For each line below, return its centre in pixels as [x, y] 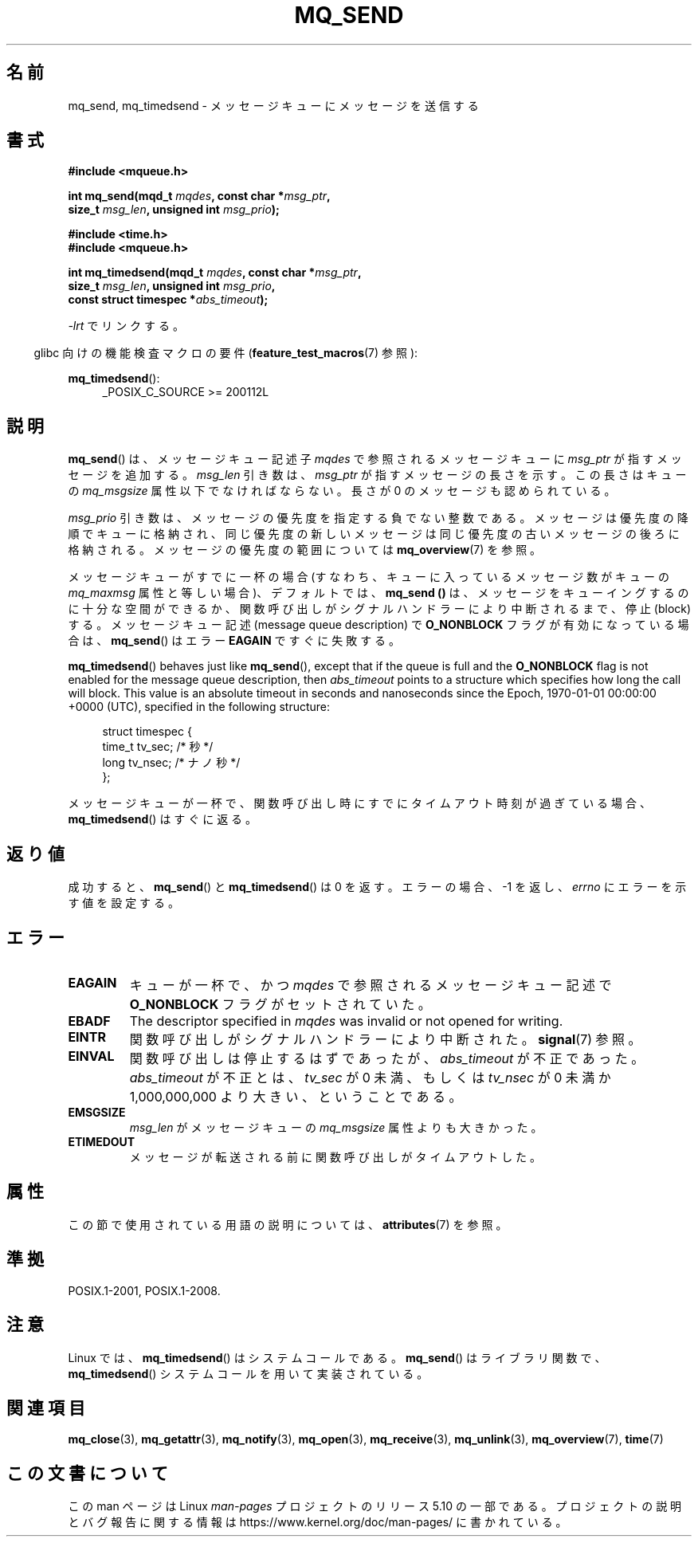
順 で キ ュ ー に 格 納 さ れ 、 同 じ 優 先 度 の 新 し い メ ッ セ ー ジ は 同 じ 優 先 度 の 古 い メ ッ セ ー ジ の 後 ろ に [374, 534]
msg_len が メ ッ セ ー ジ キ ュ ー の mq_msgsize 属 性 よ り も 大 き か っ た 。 [336, 1127]
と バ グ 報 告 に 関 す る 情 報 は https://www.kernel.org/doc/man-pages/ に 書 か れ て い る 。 [318, 1522]
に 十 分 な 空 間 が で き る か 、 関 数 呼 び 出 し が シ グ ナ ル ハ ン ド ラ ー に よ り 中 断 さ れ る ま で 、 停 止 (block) [380, 609]
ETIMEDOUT [102, 1141]
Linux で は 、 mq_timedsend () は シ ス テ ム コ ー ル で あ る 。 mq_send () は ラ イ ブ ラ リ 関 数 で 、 [337, 1357]
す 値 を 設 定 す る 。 [124, 903]
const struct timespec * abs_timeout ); [168, 300]
